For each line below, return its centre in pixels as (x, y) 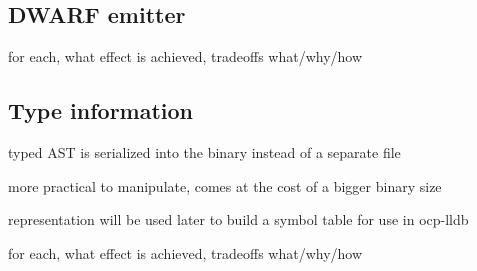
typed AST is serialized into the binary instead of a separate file (204, 152)
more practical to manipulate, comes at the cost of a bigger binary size (225, 185)
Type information (101, 110)
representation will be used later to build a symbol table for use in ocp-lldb (238, 219)
